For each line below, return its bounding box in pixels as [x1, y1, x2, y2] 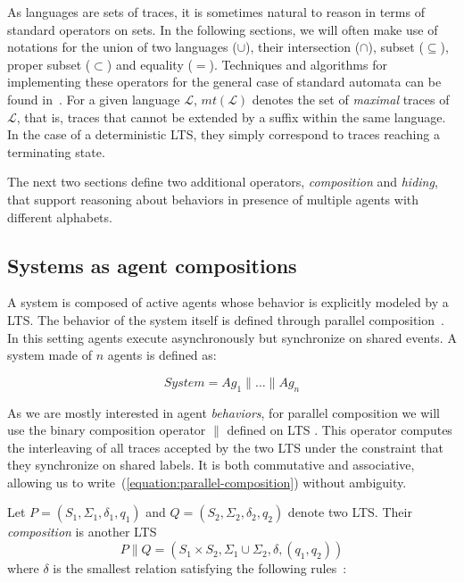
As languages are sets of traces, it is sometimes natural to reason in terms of [7, 3, 425, 21]
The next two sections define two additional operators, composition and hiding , [7, 172, 438, 191]
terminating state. [7, 142, 105, 161]
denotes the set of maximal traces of [252, 89, 450, 108]
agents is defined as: [107, 346, 217, 364]
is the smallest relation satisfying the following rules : [53, 559, 347, 578]
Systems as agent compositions [7, 251, 297, 279]
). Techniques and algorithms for [209, 54, 387, 73]
